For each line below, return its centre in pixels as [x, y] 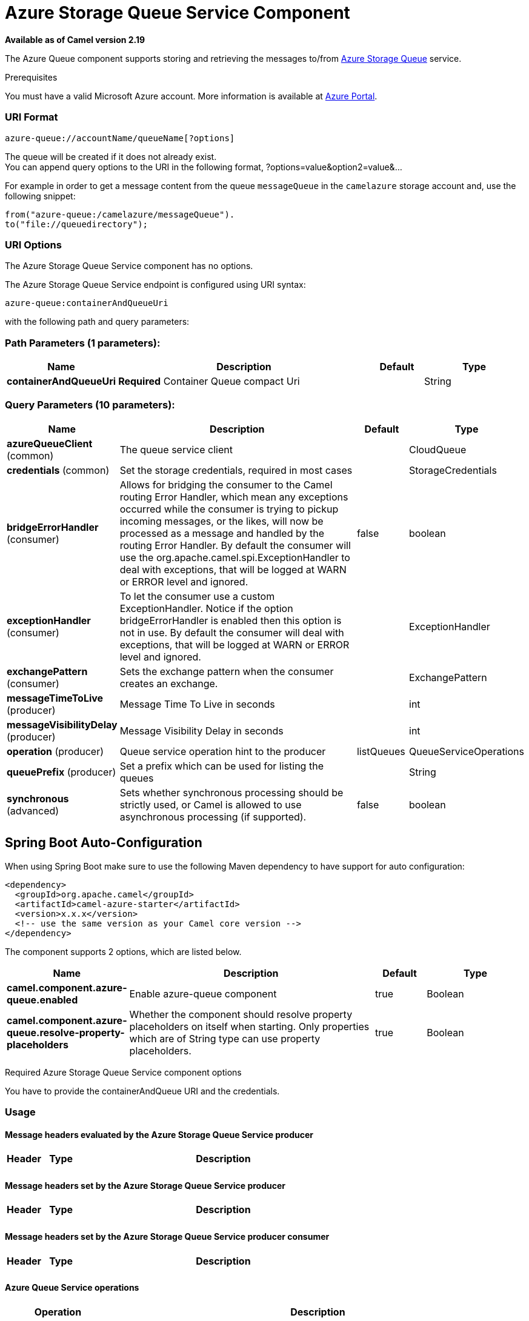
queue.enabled [42, 1000]
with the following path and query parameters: [97, 322]
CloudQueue [438, 449]
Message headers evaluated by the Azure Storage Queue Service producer [159, 1134]
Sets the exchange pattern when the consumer [227, 671]
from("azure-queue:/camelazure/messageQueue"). [120, 214]
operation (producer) [55, 751]
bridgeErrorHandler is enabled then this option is [231, 620]
